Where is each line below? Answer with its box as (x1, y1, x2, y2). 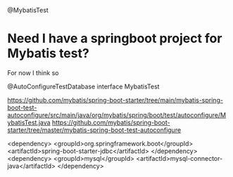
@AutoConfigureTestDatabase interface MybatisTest (7, 82, 160, 91)
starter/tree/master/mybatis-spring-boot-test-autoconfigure (7, 126, 182, 134)
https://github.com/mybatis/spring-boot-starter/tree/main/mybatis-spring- (7, 96, 224, 104)
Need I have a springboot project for (7, 31, 222, 46)
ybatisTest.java (7, 118, 51, 126)
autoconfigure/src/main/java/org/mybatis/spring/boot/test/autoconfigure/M (7, 110, 227, 119)
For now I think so (7, 68, 59, 77)
